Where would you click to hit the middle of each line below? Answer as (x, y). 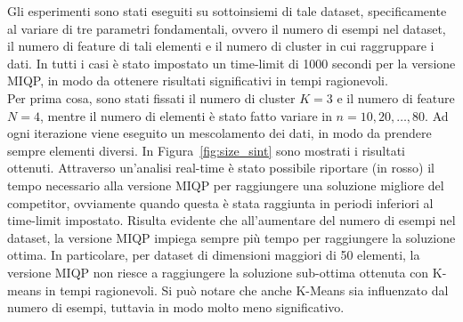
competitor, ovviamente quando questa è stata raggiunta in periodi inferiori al (220, 202)
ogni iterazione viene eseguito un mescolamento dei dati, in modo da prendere (219, 133)
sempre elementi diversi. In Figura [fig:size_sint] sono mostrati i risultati (206, 150)
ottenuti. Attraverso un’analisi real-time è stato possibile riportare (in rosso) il (221, 168)
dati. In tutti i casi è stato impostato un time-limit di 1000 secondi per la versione (231, 63)
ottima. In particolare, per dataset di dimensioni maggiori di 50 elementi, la (214, 255)
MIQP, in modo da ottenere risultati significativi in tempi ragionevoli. (198, 80)
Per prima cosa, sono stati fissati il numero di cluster (151, 97)
